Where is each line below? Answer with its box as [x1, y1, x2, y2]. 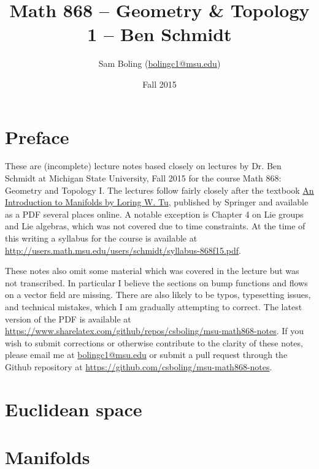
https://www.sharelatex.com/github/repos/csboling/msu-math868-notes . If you [5, 324, 304, 337]
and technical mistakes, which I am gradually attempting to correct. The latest [5, 300, 302, 313]
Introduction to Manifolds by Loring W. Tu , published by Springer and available [5, 196, 309, 208]
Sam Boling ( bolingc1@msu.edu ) [98, 57, 221, 70]
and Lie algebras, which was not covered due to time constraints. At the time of [5, 219, 306, 232]
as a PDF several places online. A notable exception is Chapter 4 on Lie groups [5, 207, 304, 220]
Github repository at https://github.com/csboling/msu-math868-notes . [5, 360, 272, 373]
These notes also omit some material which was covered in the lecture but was [5, 264, 299, 277]
